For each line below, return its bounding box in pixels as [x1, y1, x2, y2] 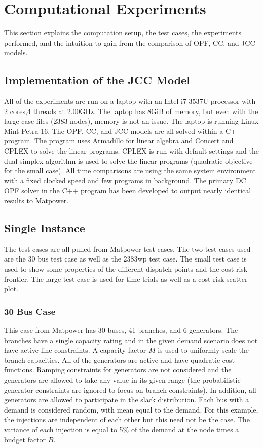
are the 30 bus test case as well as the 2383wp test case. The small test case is [4, 253, 247, 264]
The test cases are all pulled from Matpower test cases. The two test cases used [4, 243, 251, 254]
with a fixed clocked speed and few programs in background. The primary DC [4, 175, 246, 185]
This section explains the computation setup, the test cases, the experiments [4, 27, 242, 38]
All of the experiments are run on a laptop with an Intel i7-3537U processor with [4, 96, 256, 106]
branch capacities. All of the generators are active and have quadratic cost [4, 354, 235, 365]
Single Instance [4, 220, 85, 236]
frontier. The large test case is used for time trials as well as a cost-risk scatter [4, 273, 248, 284]
